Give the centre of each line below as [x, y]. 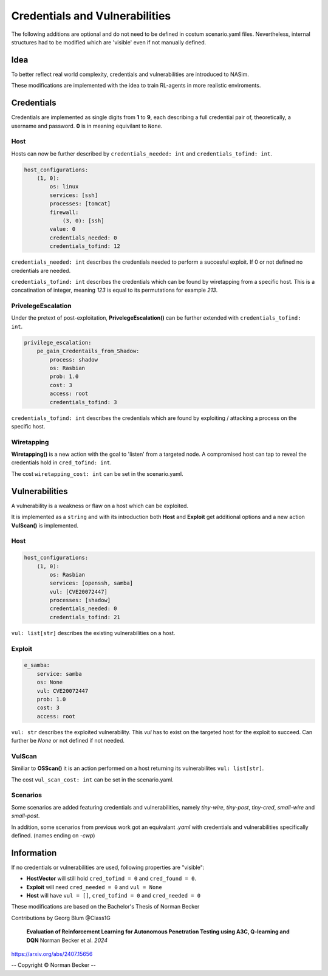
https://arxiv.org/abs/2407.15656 [52, 954]
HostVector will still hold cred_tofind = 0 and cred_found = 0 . [111, 879]
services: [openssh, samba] [91, 583]
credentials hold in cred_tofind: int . [61, 462]
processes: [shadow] [80, 600]
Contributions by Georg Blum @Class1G [61, 918]
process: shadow [74, 359]
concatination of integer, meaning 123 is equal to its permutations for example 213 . [114, 290]
